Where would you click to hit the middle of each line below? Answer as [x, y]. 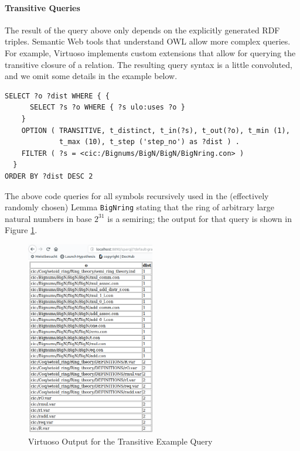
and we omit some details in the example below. [91, 76]
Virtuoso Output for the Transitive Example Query [120, 441]
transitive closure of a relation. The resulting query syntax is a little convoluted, [149, 64]
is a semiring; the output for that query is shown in [200, 218]
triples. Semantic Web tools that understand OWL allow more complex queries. [148, 41]
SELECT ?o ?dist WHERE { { [57, 96]
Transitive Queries [42, 7]
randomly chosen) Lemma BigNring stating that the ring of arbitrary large [140, 207]
